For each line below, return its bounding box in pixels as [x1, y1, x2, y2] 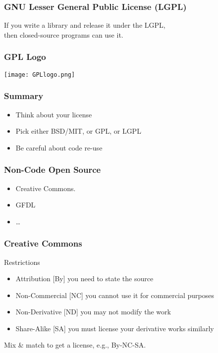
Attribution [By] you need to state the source [15, 273, 154, 284]
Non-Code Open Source [4, 163, 101, 176]
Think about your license [15, 109, 92, 119]
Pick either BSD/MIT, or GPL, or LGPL [15, 126, 141, 136]
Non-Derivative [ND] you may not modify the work [15, 306, 171, 317]
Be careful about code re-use [15, 142, 103, 152]
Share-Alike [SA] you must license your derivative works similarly [15, 323, 214, 333]
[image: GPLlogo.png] [4, 71, 75, 78]
